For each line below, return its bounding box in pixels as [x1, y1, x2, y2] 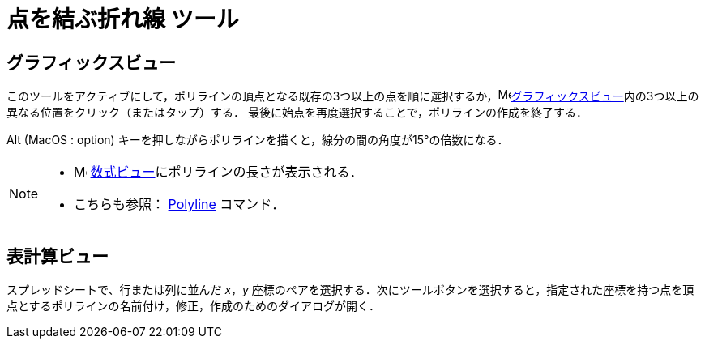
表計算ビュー [6, 245, 109, 266]
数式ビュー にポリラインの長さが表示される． [90, 164, 363, 181]
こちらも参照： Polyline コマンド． [74, 196, 285, 213]
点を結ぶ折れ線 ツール [6, 6, 239, 33]
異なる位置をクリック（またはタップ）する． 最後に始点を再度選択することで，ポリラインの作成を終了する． [6, 105, 587, 120]
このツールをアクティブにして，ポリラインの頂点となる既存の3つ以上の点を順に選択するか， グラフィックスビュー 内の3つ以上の [6, 89, 699, 104]
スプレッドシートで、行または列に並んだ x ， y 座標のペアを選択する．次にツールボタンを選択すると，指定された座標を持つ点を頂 [6, 283, 694, 297]
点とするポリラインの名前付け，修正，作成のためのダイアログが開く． [6, 299, 380, 313]
